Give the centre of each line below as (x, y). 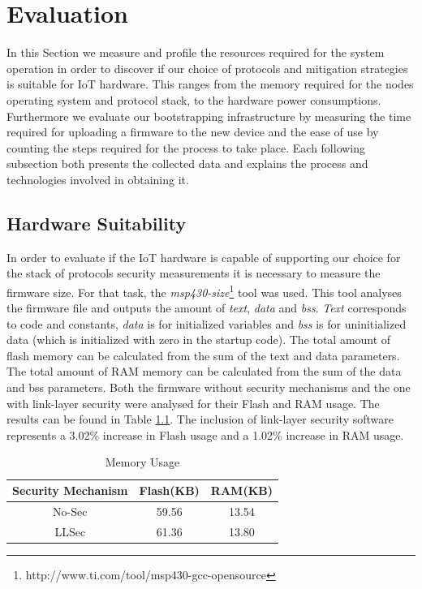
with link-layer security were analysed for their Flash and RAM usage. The (193, 403)
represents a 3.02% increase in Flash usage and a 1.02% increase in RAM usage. (205, 434)
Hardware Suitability (97, 223)
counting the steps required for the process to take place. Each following (186, 147)
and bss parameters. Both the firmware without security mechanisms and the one (209, 387)
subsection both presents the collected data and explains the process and (187, 163)
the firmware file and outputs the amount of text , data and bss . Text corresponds (207, 308)
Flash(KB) (169, 490)
